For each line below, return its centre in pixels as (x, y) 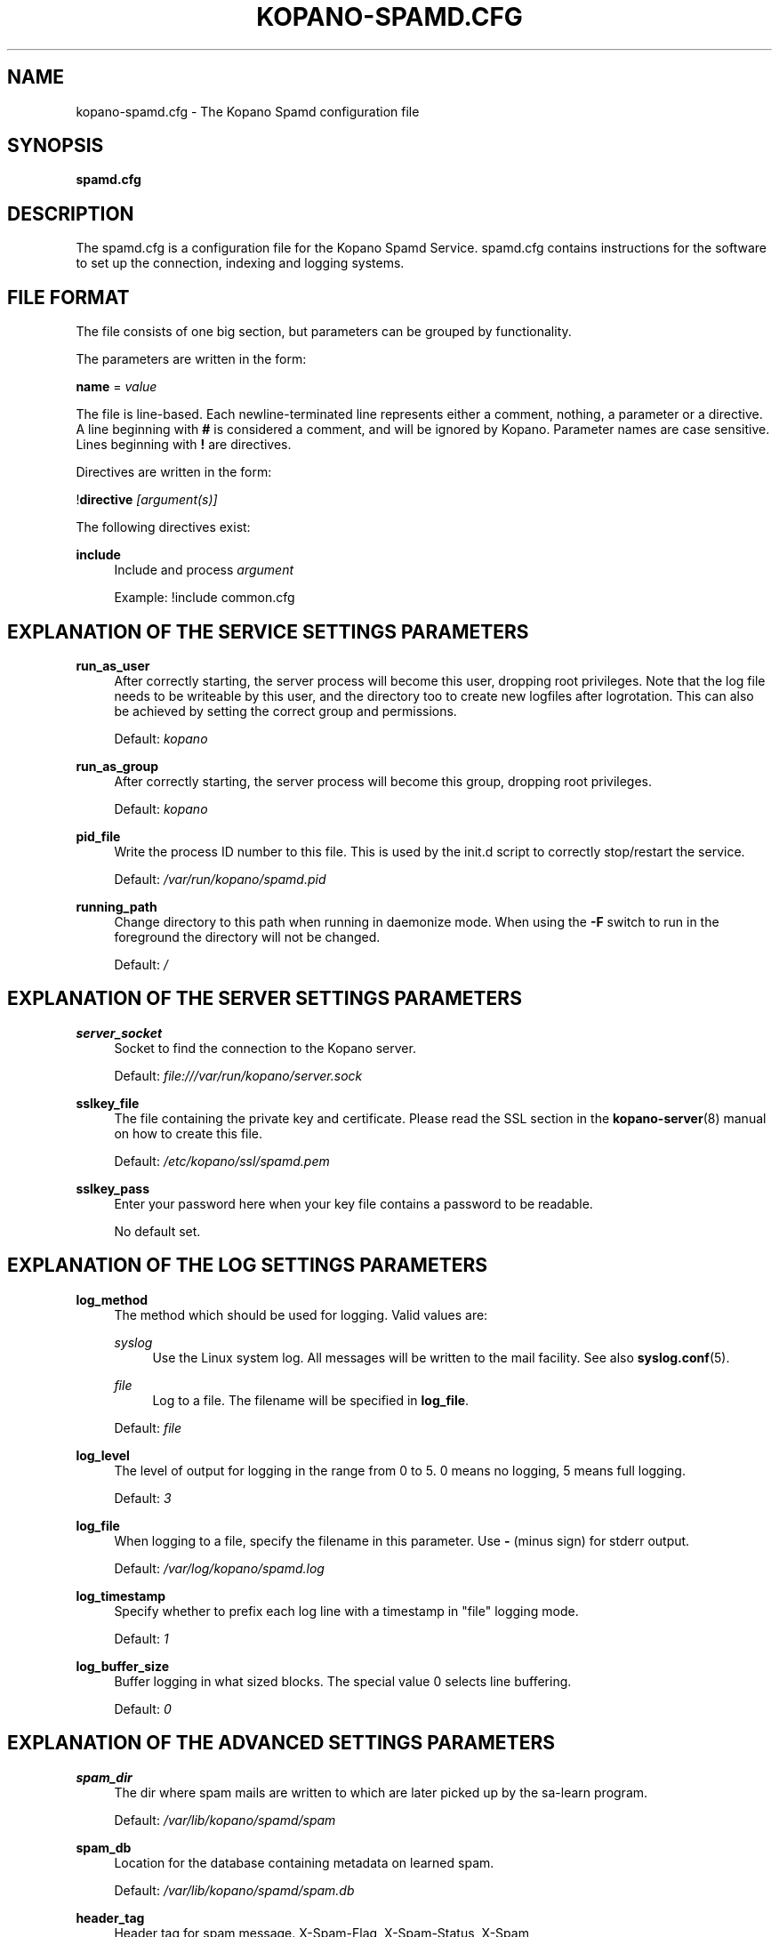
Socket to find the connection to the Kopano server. (265, 1048)
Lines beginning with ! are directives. (184, 445)
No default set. (157, 1231)
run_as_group (117, 766)
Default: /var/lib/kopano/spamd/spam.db (234, 1890)
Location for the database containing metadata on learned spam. (304, 1862)
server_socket (119, 1033)
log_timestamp (121, 1595)
